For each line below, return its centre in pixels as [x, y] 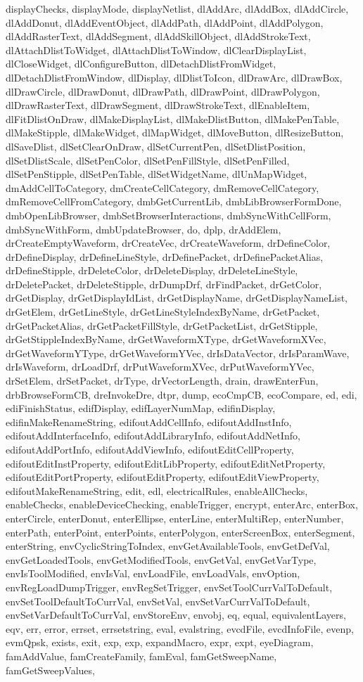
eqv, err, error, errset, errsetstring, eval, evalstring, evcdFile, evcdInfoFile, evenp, [180, 628]
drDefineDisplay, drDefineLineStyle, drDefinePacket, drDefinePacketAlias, [165, 256]
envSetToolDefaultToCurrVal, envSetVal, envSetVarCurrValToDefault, [158, 601]
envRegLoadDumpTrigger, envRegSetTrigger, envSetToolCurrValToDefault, [169, 587]
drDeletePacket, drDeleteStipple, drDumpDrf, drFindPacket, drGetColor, [164, 284]
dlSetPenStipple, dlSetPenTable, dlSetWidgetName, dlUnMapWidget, [157, 174]
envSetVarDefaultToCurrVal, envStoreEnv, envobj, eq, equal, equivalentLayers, [176, 615]
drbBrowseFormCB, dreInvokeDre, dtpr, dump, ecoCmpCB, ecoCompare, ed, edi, [181, 394]
